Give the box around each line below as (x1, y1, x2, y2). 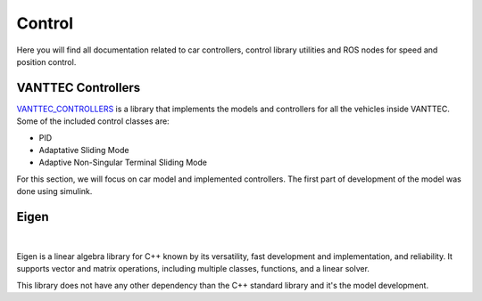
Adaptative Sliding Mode (38, 145, 129, 156)
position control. (16, 56, 77, 67)
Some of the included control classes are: (16, 116, 170, 126)
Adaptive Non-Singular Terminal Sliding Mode (38, 157, 207, 168)
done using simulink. (16, 186, 93, 197)
